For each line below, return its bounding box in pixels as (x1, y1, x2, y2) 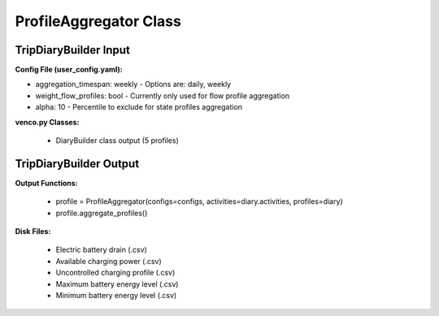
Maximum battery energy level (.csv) (55, 279, 179, 288)
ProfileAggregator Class (15, 12, 182, 30)
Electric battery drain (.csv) (55, 245, 148, 255)
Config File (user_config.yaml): (15, 65, 124, 75)
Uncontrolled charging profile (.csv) (55, 268, 176, 278)
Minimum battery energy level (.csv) (55, 291, 177, 301)
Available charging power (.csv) (55, 256, 162, 266)
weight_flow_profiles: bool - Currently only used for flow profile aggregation (35, 90, 290, 101)
